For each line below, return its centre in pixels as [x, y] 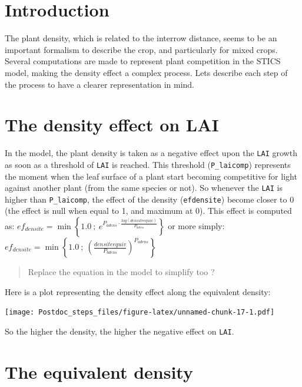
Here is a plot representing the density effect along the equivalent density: [138, 291]
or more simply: [196, 226]
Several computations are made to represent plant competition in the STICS [143, 61]
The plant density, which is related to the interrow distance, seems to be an [141, 38]
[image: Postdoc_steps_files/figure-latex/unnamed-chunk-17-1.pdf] [140, 312]
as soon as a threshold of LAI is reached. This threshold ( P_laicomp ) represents [148, 164]
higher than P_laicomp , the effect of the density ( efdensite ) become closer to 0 [150, 199]
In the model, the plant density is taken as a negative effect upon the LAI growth [151, 153]
